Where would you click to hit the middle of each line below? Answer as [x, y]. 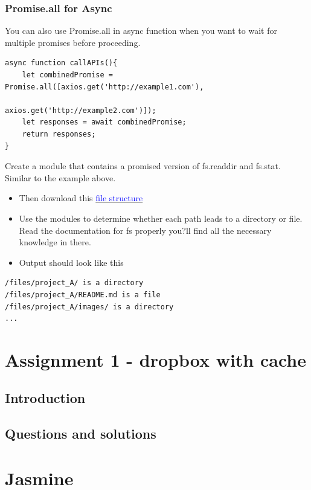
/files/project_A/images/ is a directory [89, 307]
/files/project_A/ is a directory [74, 283]
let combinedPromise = [67, 75]
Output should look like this [71, 262]
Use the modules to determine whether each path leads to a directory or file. [161, 218]
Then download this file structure [81, 198]
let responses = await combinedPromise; [104, 122]
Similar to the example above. [60, 177]
